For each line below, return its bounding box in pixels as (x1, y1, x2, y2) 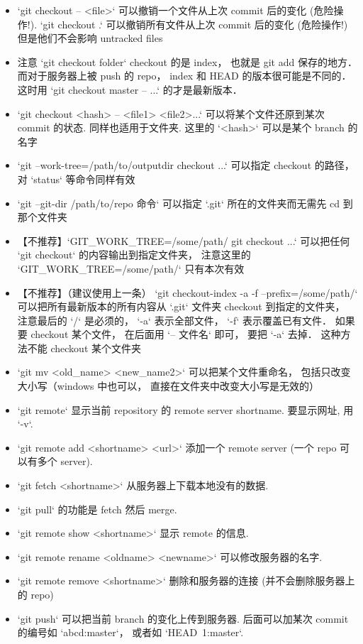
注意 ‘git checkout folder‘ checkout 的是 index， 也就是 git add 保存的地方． (17, 54, 357, 69)
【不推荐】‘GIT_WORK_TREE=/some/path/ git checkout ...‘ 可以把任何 (17, 233, 350, 248)
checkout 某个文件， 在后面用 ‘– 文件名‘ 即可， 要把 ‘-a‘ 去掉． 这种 (30, 327, 341, 342)
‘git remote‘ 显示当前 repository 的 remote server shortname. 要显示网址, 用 (17, 402, 354, 417)
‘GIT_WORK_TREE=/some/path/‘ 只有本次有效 (17, 261, 245, 275)
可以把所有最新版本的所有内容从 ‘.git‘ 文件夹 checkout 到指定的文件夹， (17, 299, 345, 314)
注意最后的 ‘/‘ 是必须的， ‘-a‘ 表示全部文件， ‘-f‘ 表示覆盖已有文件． (17, 312, 333, 327)
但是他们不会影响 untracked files (17, 31, 163, 45)
